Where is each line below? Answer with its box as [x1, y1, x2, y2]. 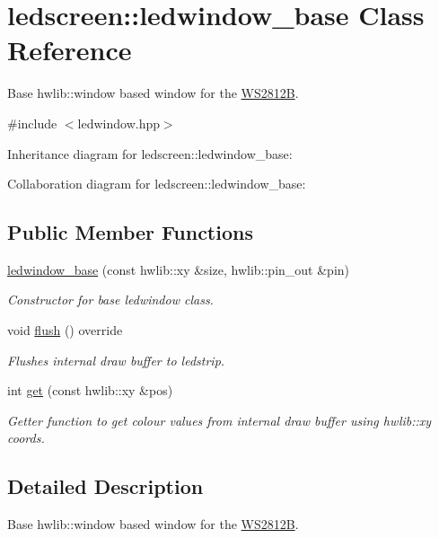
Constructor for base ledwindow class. [7, 290, 214, 309]
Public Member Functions [7, 218, 253, 246]
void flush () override [7, 321, 123, 340]
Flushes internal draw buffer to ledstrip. [7, 350, 225, 369]
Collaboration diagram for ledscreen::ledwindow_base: [7, 174, 306, 193]
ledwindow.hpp [77, 113, 160, 132]
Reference [7, 31, 132, 68]
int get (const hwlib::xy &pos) [7, 381, 173, 400]
